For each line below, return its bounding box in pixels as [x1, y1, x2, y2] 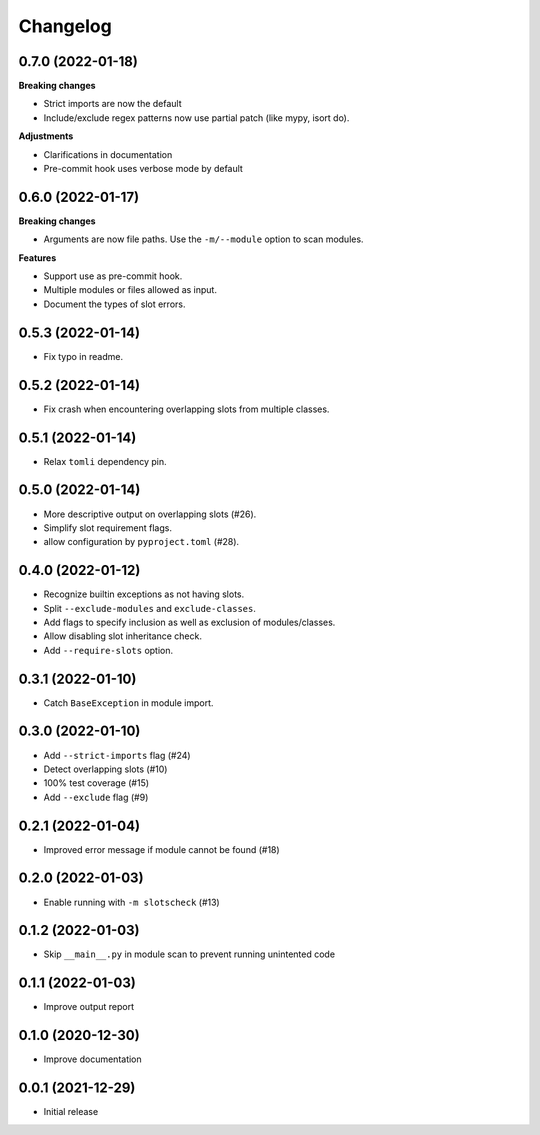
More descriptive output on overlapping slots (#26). [43, 508, 257, 520]
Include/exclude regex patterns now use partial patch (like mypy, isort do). [43, 111, 350, 124]
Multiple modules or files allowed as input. [43, 284, 217, 296]
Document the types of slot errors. [43, 298, 186, 310]
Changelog [18, 15, 112, 37]
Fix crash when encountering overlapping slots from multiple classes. [43, 403, 330, 415]
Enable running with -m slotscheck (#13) [43, 896, 220, 908]
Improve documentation [43, 1053, 142, 1065]
